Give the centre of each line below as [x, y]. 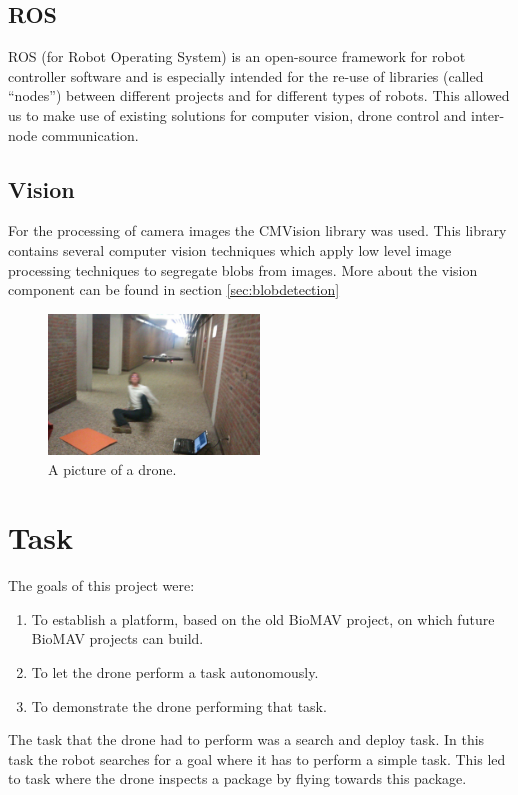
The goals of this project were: [101, 585]
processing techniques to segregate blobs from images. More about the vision [243, 269]
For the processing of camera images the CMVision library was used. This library [257, 230]
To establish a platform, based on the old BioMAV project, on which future [263, 618]
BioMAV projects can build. [117, 638]
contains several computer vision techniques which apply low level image [230, 249]
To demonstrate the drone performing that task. [179, 705]
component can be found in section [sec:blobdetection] [174, 289]
